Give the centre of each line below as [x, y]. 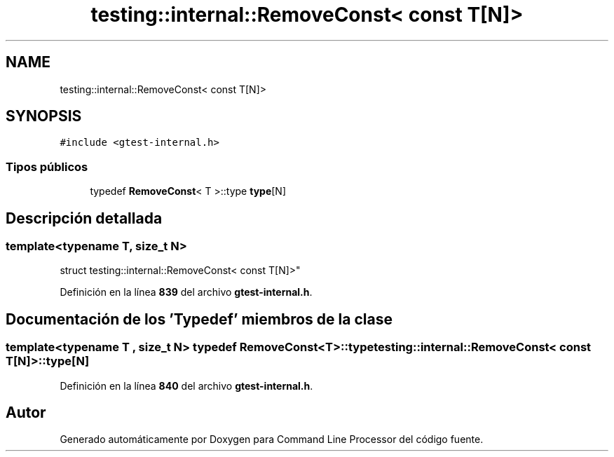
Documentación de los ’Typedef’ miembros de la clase [199, 319]
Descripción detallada [84, 218]
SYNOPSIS [44, 116]
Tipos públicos [47, 166]
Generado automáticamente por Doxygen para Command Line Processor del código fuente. [272, 439]
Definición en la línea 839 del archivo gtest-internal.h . [186, 292]
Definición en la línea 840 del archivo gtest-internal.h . [186, 386]
